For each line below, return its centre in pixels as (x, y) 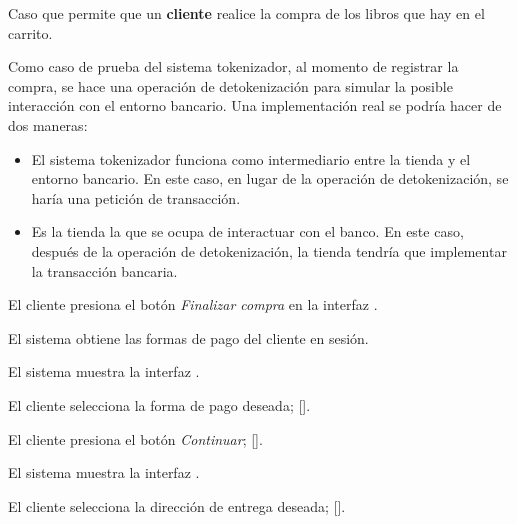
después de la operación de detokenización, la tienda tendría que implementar (269, 250)
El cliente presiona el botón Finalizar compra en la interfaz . (193, 304)
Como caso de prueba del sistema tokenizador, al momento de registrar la (233, 66)
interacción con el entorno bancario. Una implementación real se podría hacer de (255, 105)
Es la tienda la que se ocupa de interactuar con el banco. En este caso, (247, 231)
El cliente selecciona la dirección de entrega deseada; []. (177, 505)
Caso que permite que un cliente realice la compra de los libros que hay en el (246, 13)
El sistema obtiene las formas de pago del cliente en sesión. (188, 337)
